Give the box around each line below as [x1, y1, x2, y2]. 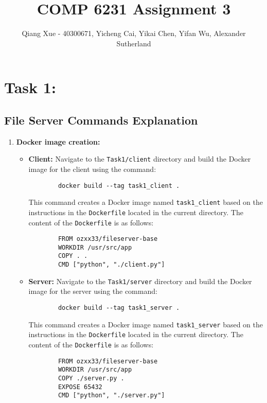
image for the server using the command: [28, 286, 157, 296]
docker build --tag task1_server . [58, 304, 180, 312]
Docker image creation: [16, 136, 100, 147]
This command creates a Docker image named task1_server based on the [28, 319, 263, 329]
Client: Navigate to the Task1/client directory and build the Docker [28, 153, 251, 164]
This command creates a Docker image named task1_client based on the [28, 197, 263, 207]
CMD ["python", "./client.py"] [58, 261, 165, 269]
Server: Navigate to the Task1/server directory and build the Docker [28, 275, 252, 286]
